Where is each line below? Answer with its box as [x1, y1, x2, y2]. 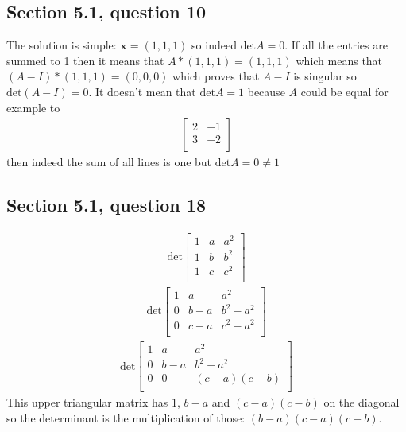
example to [6, 99, 60, 115]
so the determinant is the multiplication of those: [6, 409, 246, 426]
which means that [296, 52, 383, 68]
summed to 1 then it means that [6, 52, 164, 68]
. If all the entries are [284, 37, 388, 53]
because [247, 83, 285, 99]
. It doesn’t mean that [88, 83, 196, 99]
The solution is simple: [6, 37, 117, 53]
